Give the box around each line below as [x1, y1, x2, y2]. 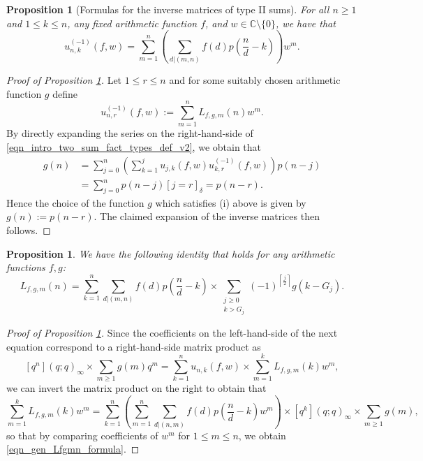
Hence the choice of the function [6, 195, 144, 210]
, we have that [276, 15, 336, 30]
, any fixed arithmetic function [67, 15, 198, 30]
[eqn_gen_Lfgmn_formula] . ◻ [6, 441, 140, 456]
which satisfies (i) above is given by [155, 195, 306, 210]
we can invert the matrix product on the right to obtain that [6, 381, 267, 395]
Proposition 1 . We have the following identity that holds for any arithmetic [6, 246, 335, 261]
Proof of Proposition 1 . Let [6, 73, 122, 87]
